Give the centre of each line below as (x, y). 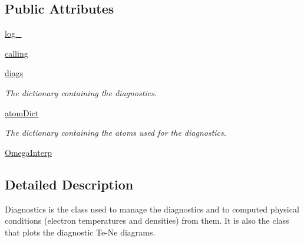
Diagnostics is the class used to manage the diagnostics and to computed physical (152, 209)
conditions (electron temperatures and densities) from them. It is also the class (147, 220)
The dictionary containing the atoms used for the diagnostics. (116, 133)
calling (16, 53)
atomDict (22, 112)
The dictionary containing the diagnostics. (81, 92)
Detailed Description (69, 184)
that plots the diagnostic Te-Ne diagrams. (80, 232)
